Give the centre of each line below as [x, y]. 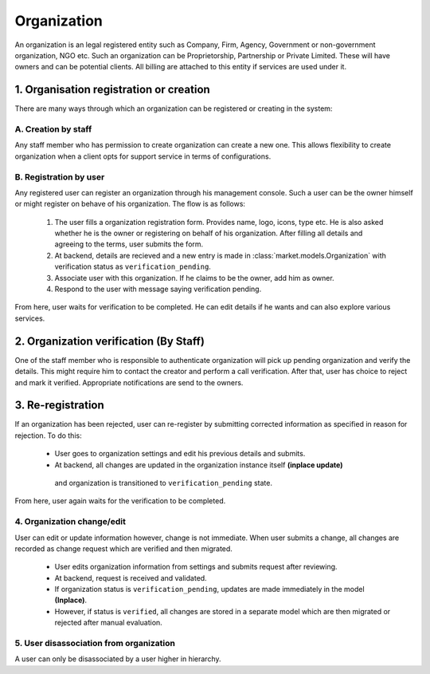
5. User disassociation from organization [95, 643]
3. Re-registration [60, 406]
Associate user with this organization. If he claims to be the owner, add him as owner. [194, 278]
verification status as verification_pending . [133, 266]
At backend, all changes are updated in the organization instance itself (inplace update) [199, 465]
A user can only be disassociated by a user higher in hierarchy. [118, 659]
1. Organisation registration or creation [112, 90]
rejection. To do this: [49, 436]
